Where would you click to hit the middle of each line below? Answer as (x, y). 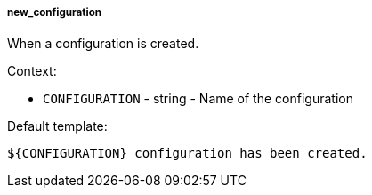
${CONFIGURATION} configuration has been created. (187, 154)
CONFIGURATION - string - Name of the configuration (198, 99)
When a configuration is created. (103, 44)
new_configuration (55, 12)
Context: (32, 71)
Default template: (57, 126)
